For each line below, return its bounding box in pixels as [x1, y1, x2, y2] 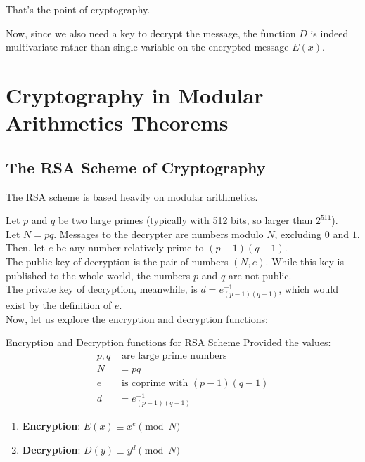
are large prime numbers [122, 351, 227, 362]
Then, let [6, 240, 45, 255]
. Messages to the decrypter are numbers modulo [53, 226, 264, 241]
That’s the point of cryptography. [6, 2, 151, 16]
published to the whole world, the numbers [6, 268, 191, 282]
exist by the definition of [6, 298, 112, 312]
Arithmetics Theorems [6, 108, 229, 137]
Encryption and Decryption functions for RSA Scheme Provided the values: [6, 335, 331, 350]
